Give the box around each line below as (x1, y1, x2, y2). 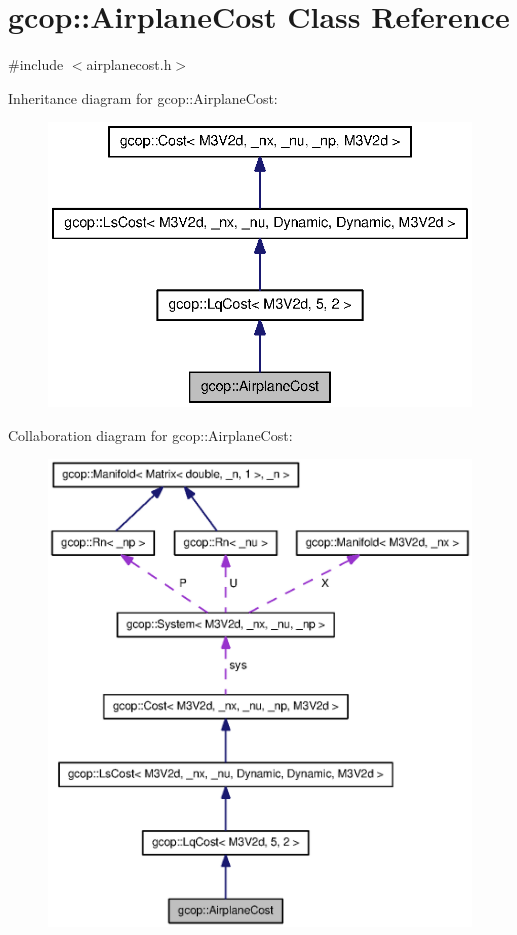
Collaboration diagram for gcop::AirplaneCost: (8, 424, 293, 445)
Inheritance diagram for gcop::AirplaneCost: (8, 87, 278, 108)
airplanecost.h (86, 54, 172, 75)
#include (8, 54, 64, 75)
